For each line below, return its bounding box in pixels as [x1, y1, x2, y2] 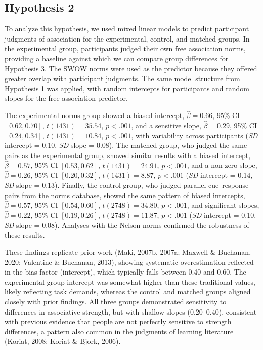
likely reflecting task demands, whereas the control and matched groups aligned [5, 286, 251, 297]
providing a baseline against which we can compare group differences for [5, 53, 229, 63]
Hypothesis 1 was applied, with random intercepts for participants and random [5, 83, 250, 93]
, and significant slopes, [187, 200, 259, 210]
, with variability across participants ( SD [131, 130, 258, 140]
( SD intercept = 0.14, [186, 170, 253, 180]
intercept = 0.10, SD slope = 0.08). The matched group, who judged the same [5, 140, 247, 150]
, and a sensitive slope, [131, 120, 201, 130]
